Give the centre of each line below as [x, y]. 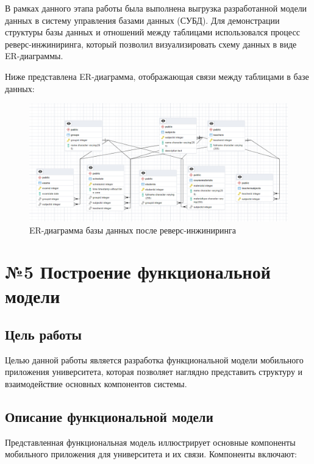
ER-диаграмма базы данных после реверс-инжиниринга [133, 230]
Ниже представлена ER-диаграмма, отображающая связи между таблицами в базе [157, 76]
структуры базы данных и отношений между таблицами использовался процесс [152, 32]
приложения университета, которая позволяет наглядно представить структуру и [154, 372]
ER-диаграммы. [34, 56]
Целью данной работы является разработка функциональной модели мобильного [154, 359]
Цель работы [43, 334]
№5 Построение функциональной [138, 272]
